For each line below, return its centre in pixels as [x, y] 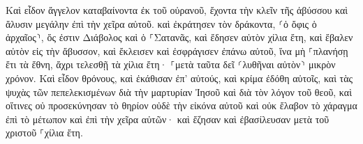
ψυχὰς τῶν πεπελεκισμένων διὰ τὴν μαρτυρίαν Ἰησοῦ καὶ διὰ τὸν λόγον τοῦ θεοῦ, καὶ [179, 91]
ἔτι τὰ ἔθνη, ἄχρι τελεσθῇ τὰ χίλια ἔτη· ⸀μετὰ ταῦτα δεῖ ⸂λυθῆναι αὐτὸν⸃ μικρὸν [171, 64]
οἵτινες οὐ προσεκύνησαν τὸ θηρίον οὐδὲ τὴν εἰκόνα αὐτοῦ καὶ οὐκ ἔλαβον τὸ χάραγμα [181, 105]
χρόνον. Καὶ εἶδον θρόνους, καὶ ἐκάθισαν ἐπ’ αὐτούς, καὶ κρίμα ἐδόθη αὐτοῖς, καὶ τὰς [179, 78]
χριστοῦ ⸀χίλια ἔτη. [44, 133]
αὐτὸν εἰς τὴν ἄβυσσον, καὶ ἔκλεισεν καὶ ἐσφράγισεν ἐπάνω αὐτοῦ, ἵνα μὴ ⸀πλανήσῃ [177, 50]
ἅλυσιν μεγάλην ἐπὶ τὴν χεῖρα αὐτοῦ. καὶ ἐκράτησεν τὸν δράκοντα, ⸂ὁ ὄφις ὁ [161, 23]
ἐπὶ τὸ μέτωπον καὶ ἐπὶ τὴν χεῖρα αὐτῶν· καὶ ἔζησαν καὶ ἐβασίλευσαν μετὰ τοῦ [168, 119]
